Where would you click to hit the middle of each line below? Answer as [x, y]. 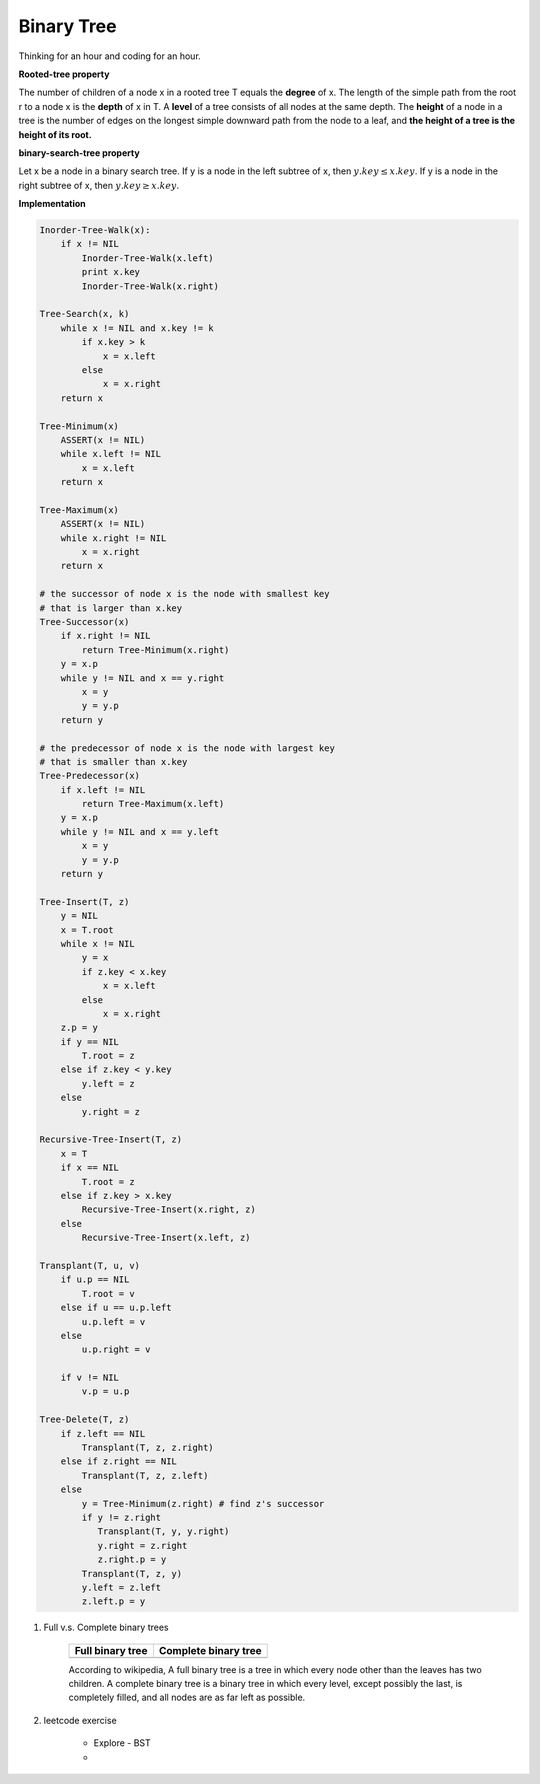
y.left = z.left [121, 1587]
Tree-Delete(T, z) [84, 1419]
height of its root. [55, 134]
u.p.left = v [113, 1321]
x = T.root [87, 929]
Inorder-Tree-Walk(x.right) [150, 286]
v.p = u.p [105, 1391]
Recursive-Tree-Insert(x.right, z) [169, 1209]
